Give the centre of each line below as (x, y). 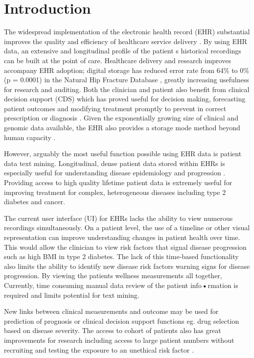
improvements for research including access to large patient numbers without (119, 340)
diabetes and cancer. (35, 202)
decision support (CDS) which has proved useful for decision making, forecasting (125, 99)
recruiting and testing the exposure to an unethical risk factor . (99, 349)
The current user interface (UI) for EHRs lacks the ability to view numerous (118, 218)
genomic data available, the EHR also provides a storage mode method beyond (122, 128)
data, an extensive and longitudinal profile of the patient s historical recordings (123, 51)
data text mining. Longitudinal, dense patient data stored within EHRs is (115, 163)
